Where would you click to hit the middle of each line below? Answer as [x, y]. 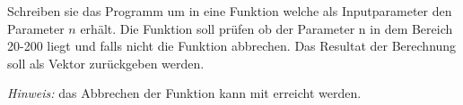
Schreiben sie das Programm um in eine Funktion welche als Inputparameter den [230, 11]
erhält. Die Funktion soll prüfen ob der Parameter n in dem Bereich [266, 28]
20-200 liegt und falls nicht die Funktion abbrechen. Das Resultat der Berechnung [232, 46]
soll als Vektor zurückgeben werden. [106, 63]
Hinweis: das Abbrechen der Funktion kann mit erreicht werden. [184, 93]
